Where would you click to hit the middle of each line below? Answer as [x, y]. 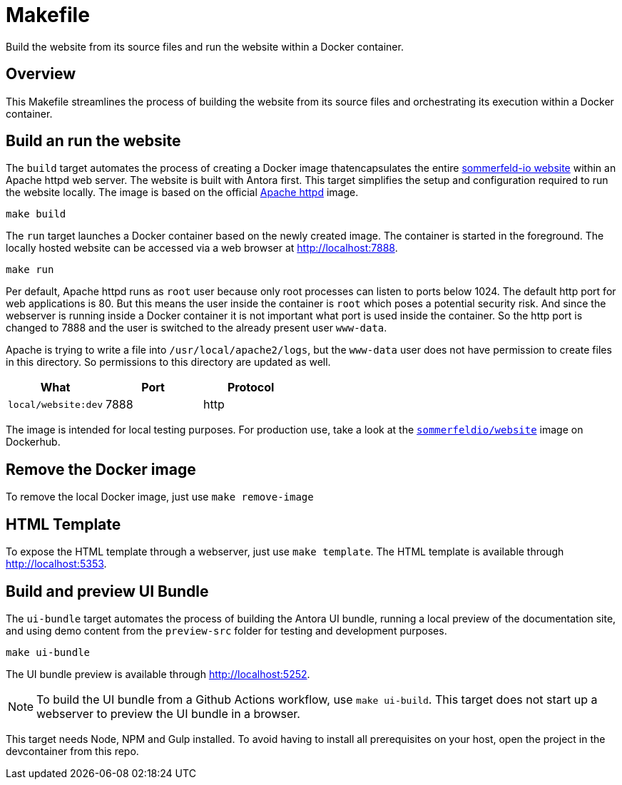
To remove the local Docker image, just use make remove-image [160, 497]
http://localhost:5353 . [56, 564]
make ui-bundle [48, 652]
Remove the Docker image [101, 469]
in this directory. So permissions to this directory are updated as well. [168, 362]
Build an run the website [93, 141]
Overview [41, 74]
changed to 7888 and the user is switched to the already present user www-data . [197, 328]
